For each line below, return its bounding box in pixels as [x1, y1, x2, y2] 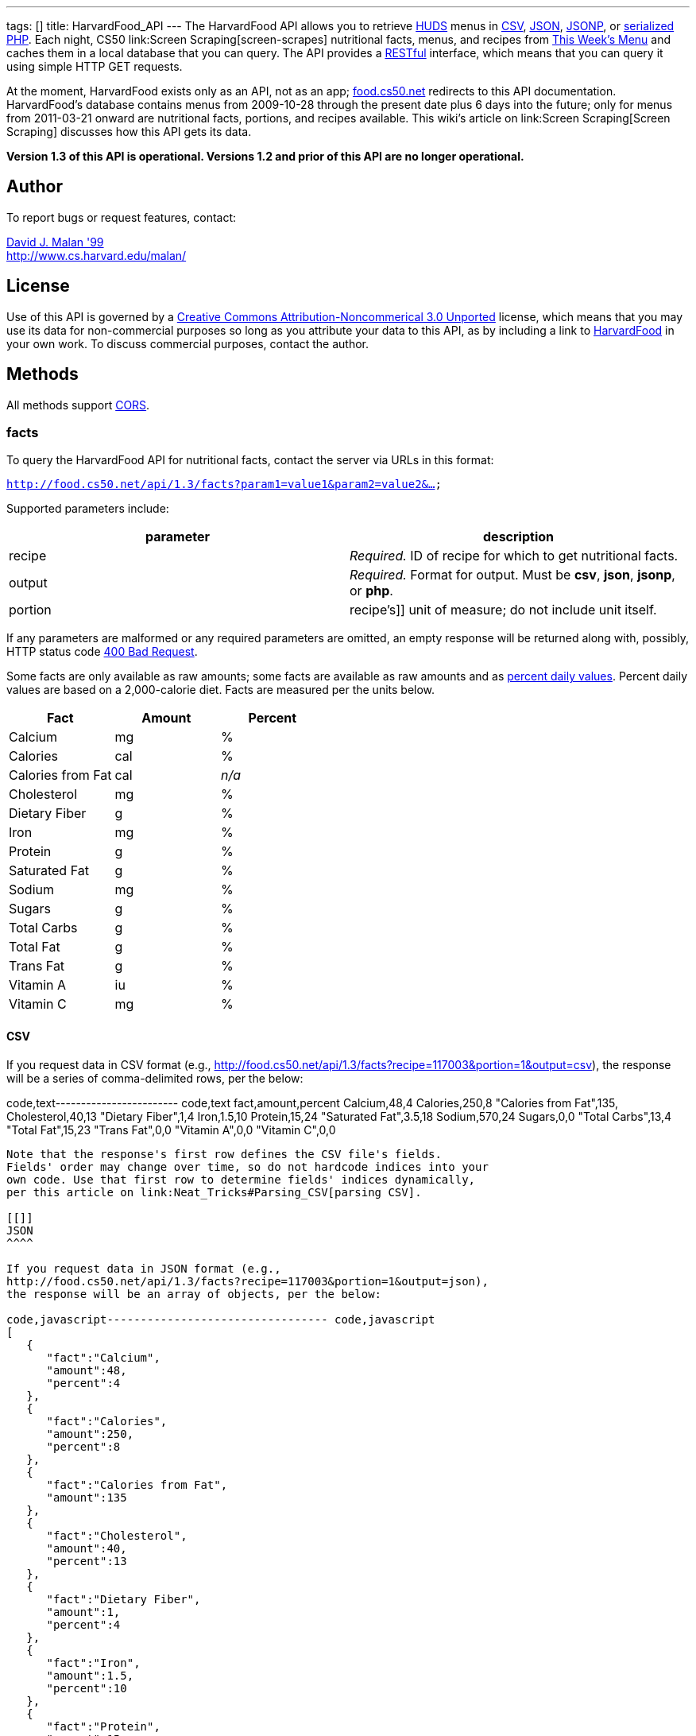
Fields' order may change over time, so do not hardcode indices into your [6, 1160, 489, 1173]
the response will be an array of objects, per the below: [6, 1287, 382, 1300]
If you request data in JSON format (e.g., [6, 1261, 281, 1275]
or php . [350, 583, 393, 599]
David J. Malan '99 [6, 234, 104, 249]
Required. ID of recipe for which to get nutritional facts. [350, 548, 679, 564]
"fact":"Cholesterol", [46, 1529, 188, 1542]
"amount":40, [46, 1541, 127, 1555]
